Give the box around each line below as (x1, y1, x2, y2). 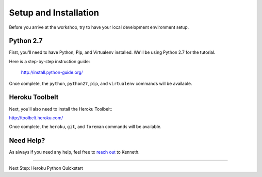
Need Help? (9, 136, 46, 145)
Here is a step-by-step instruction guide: (9, 58, 90, 64)
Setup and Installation (9, 7, 99, 18)
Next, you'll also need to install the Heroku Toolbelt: (9, 106, 113, 112)
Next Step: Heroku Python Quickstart (9, 165, 83, 171)
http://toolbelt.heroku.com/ (9, 114, 63, 121)
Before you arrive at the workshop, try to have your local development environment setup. (9, 24, 189, 30)
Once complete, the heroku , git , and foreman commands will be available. (9, 124, 162, 129)
